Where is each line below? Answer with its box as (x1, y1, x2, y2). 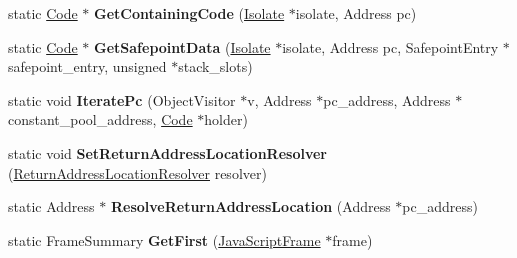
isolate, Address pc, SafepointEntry (282, 36, 499, 57)
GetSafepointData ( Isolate (94, 36, 271, 57)
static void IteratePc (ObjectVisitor (8, 89, 236, 110)
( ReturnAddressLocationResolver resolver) (8, 162, 267, 183)
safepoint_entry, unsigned (8, 56, 167, 77)
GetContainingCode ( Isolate (94, 3, 285, 23)
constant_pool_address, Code (8, 109, 193, 130)
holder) (204, 109, 248, 130)
